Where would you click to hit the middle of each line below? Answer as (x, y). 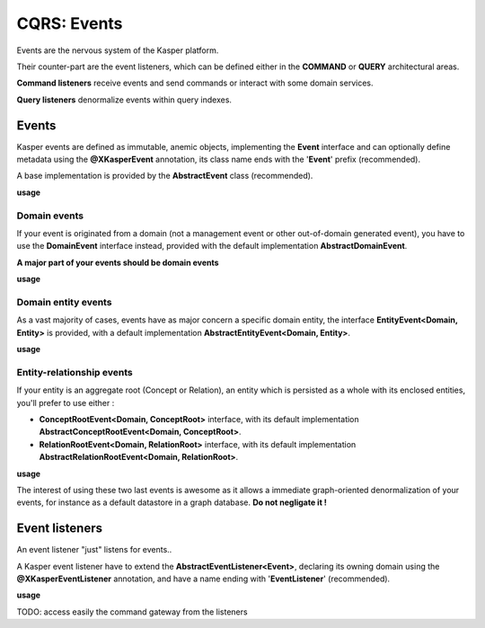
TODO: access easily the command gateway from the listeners (132, 612)
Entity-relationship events (75, 372)
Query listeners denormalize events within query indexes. (124, 100)
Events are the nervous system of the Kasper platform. (118, 50)
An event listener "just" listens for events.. (94, 550)
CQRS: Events (70, 23)
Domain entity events (64, 302)
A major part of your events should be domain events (118, 262)
